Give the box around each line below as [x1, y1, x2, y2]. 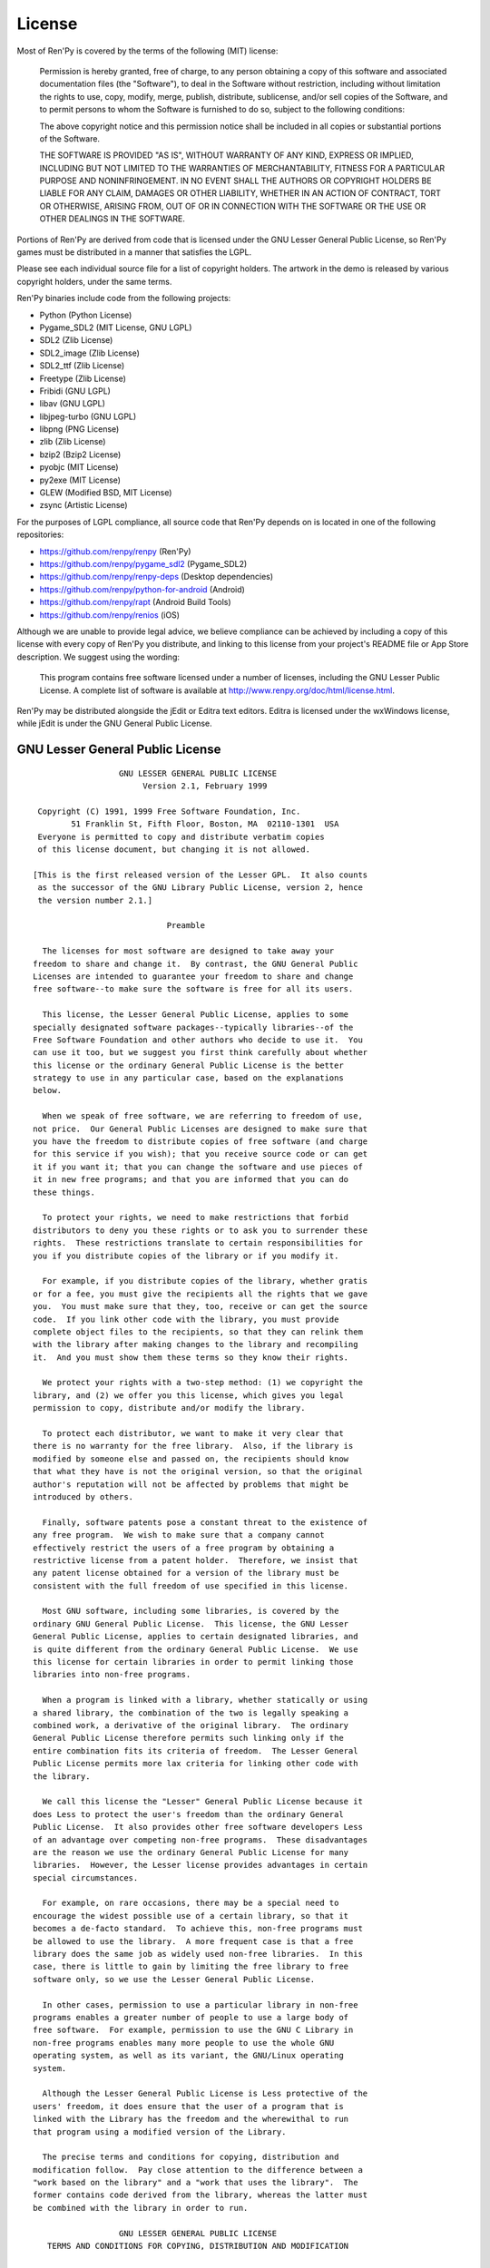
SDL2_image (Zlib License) [39, 347, 141, 358]
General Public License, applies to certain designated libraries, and [33, 1631, 358, 1642]
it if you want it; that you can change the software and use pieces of [33, 1161, 363, 1172]
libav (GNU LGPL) [39, 398, 106, 409]
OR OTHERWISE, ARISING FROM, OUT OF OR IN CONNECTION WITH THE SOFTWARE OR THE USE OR [39, 200, 426, 211]
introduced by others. [33, 1491, 134, 1501]
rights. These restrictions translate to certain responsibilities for [33, 1238, 363, 1248]
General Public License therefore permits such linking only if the [33, 1733, 344, 1744]
